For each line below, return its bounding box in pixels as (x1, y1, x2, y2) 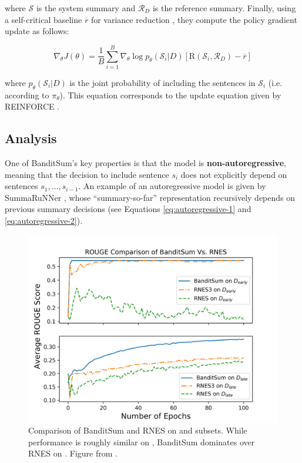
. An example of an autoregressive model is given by (78, 180, 266, 192)
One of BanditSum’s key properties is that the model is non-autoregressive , (5, 157, 286, 169)
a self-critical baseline (5, 13, 82, 25)
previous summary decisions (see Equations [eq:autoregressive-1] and (5, 203, 251, 215)
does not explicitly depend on (180, 168, 287, 180)
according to (5, 88, 49, 101)
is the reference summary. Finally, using (152, 2, 296, 14)
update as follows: (5, 25, 69, 37)
